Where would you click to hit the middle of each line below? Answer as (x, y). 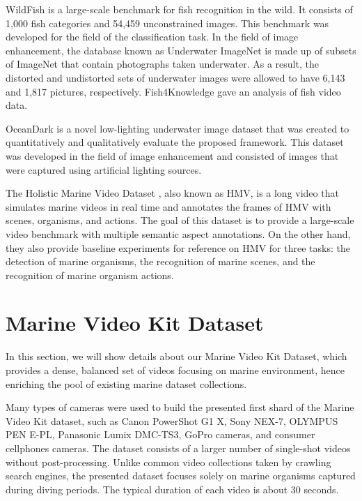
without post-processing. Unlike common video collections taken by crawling (168, 462)
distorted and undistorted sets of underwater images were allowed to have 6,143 (175, 77)
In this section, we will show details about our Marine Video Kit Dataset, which (176, 356)
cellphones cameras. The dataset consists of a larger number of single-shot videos (178, 448)
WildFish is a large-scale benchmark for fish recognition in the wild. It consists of (179, 9)
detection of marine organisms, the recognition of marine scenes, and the (160, 261)
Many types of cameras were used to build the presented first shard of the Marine (180, 407)
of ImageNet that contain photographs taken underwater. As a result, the (162, 64)
